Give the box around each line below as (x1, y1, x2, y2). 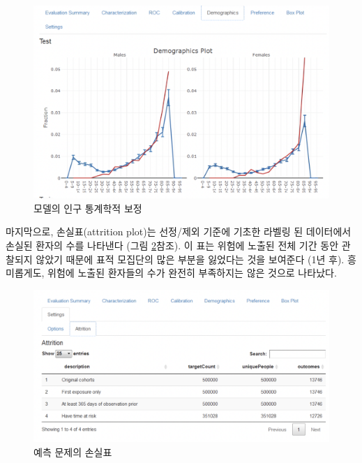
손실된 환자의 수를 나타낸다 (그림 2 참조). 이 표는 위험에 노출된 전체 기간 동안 (6, 237, 339, 252)
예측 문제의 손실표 (33, 444, 112, 459)
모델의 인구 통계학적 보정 (33, 200, 142, 215)
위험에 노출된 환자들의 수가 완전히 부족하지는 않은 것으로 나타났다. (47, 265, 337, 280)
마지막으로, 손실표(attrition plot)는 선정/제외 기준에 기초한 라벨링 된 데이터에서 (6, 224, 352, 239)
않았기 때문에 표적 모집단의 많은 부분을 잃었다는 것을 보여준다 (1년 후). (36, 251, 345, 266)
